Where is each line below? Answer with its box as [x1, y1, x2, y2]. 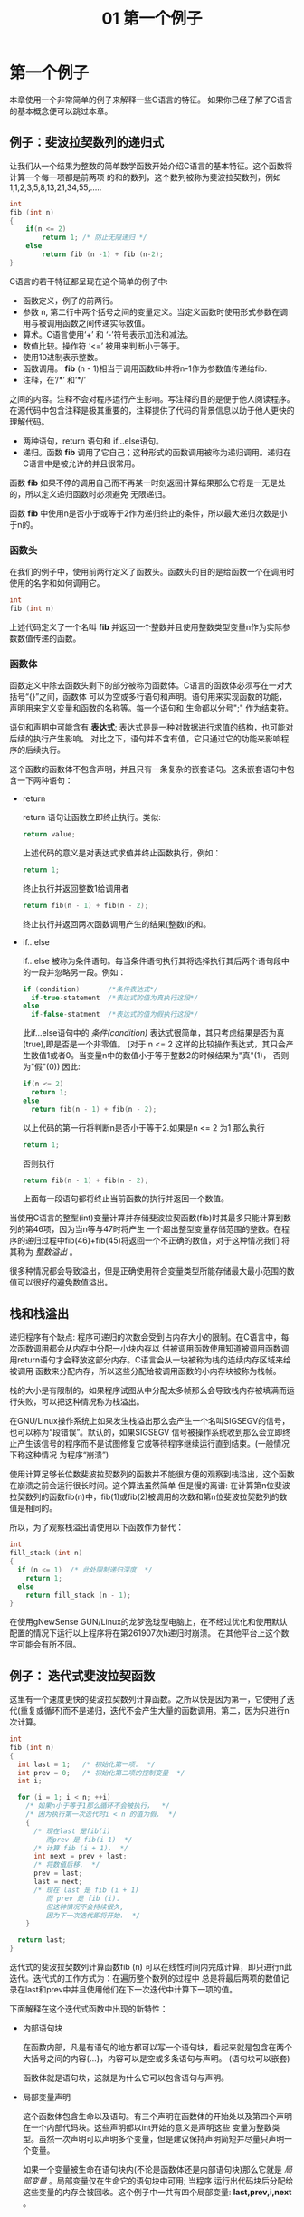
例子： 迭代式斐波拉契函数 [9, 1668, 156, 1684]
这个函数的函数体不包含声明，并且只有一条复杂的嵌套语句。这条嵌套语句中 [9, 764, 287, 775]
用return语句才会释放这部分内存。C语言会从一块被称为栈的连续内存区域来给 [9, 1354, 292, 1365]
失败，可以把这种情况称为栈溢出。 [16, 1396, 145, 1408]
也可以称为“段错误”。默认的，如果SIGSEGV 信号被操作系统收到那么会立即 [9, 1427, 283, 1438]
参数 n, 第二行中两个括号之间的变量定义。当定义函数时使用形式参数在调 [22, 306, 288, 317]
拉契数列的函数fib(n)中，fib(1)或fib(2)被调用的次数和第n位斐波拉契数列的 [9, 1491, 280, 1503]
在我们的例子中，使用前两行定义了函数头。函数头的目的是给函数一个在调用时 [9, 567, 295, 578]
